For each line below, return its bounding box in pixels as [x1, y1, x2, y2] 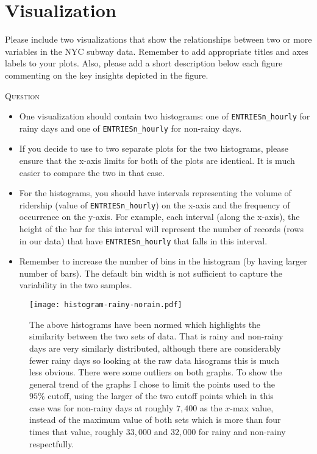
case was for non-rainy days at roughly [29, 401, 174, 414]
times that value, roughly [29, 425, 124, 438]
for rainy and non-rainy [198, 425, 286, 438]
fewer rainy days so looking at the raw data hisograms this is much [29, 353, 280, 366]
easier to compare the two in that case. [19, 166, 165, 179]
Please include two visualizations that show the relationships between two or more [5, 33, 312, 46]
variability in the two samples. [19, 278, 132, 291]
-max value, [230, 401, 274, 414]
